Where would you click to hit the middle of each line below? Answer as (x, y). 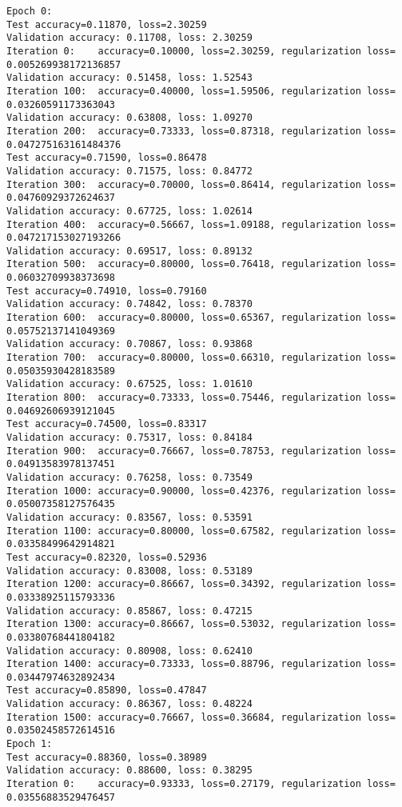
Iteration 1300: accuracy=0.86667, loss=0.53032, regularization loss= (201, 624)
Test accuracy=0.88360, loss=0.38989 (107, 757)
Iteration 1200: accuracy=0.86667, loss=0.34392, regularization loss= (201, 584)
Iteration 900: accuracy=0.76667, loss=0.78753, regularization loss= (201, 451)
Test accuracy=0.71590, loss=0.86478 (107, 158)
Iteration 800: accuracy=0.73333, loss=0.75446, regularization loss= (201, 398)
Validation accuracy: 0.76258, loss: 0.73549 (129, 477)
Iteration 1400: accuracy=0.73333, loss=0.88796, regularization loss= (201, 664)
